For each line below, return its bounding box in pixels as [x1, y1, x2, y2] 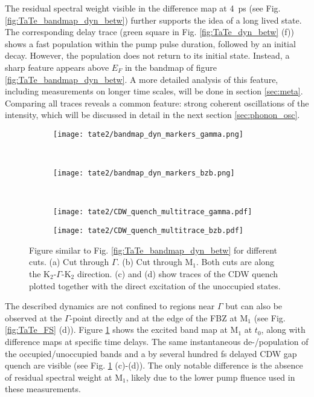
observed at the [5, 311, 62, 324]
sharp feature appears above [5, 61, 109, 73]
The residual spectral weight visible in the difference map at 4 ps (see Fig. [5, 2, 281, 14]
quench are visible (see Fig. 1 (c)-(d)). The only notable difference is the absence [5, 359, 303, 372]
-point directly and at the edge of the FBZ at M [69, 311, 248, 324]
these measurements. [5, 382, 81, 395]
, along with [261, 323, 306, 336]
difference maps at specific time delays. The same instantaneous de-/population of [5, 335, 309, 347]
